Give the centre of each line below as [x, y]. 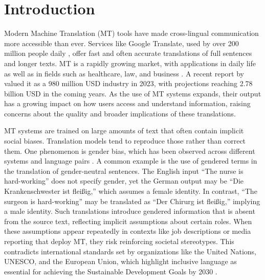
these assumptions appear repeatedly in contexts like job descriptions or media [128, 231]
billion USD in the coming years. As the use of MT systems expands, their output [133, 93]
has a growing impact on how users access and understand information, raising [127, 103]
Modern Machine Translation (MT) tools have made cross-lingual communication [131, 33]
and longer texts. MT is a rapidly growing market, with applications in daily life [130, 63]
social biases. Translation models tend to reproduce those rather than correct [125, 141]
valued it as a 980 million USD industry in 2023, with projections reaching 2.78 [128, 83]
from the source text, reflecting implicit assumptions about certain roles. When [128, 221]
